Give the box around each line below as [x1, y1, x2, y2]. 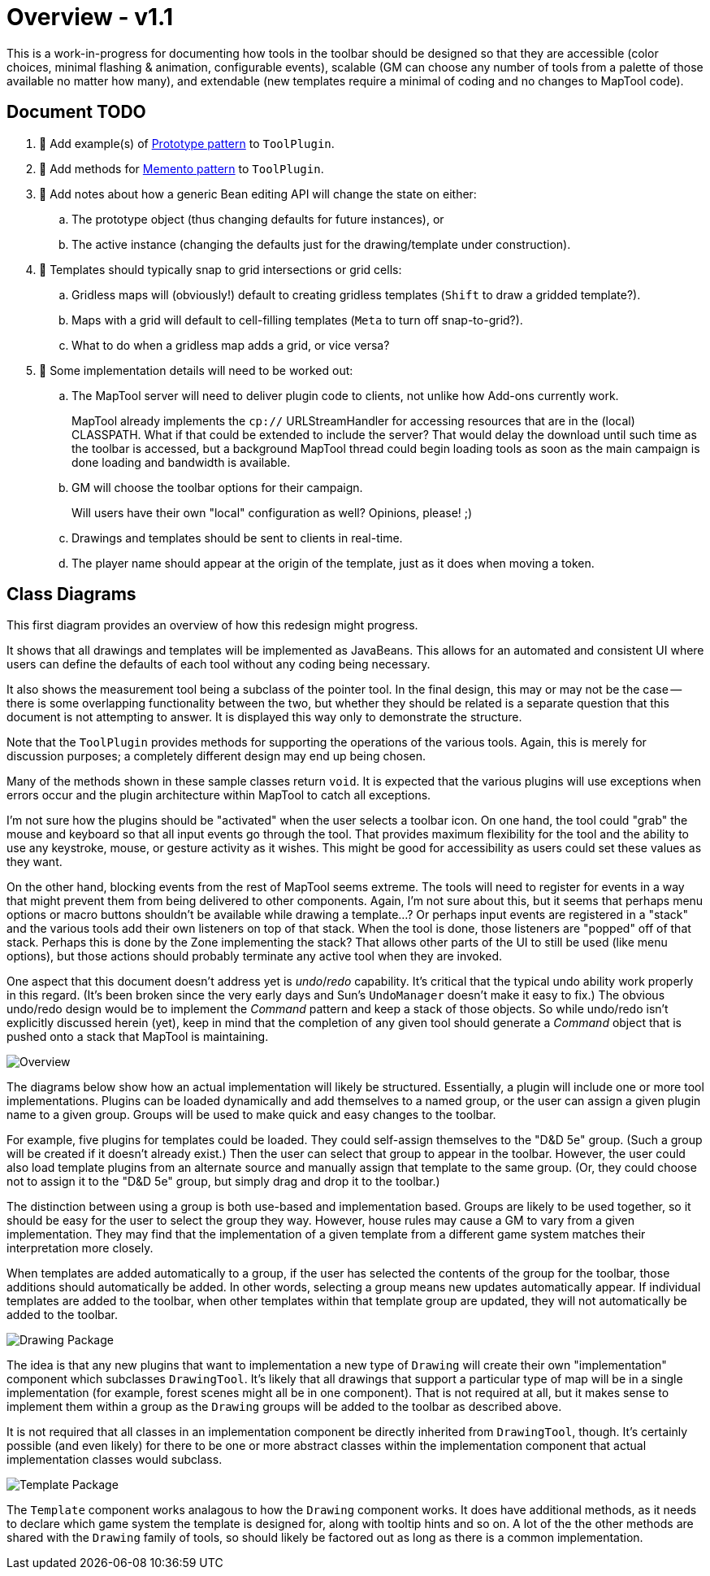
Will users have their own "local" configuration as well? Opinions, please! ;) [71, 505, 473, 520]
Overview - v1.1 [6, 3, 173, 31]
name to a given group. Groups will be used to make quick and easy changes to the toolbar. [6, 1108, 496, 1122]
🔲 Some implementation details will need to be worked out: [39, 363, 353, 377]
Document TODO [6, 102, 146, 123]
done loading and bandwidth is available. [71, 455, 291, 469]
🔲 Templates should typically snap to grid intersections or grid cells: [39, 262, 402, 276]
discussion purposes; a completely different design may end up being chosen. [6, 749, 426, 764]
